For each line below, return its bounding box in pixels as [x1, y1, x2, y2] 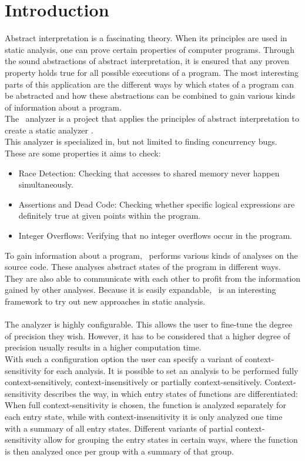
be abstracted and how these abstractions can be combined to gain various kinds [5, 89, 295, 102]
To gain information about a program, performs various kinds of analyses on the [5, 249, 298, 261]
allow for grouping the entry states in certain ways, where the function [43, 433, 298, 446]
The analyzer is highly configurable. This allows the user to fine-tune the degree [5, 318, 293, 330]
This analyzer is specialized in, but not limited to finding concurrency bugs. [5, 135, 277, 148]
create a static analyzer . [5, 123, 93, 136]
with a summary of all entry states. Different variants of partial [5, 422, 233, 434]
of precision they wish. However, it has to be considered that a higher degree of [5, 329, 290, 342]
